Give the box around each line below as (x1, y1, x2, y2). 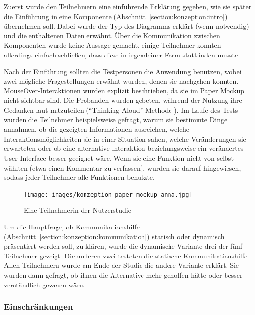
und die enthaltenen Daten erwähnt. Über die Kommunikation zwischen (4, 30, 220, 40)
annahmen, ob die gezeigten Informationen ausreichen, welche (4, 124, 189, 134)
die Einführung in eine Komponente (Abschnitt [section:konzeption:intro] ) (4, 11, 227, 21)
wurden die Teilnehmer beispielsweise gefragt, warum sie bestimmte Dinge (4, 114, 227, 124)
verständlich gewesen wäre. (4, 279, 85, 289)
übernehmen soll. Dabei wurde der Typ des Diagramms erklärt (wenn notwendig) (4, 21, 249, 31)
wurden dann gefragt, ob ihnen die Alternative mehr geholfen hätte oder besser (4, 269, 243, 280)
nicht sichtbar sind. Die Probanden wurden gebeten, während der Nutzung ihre (4, 95, 242, 105)
